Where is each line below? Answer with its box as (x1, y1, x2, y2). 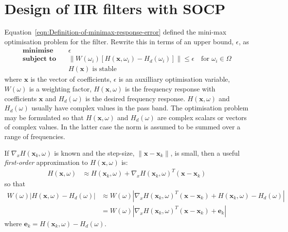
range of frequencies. (4, 131, 65, 141)
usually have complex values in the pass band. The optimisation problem (31, 103, 249, 113)
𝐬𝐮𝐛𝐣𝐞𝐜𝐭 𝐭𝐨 (22, 55, 56, 63)
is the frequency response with (125, 84, 216, 93)
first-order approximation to (4, 157, 88, 167)
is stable (92, 66, 117, 73)
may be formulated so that (4, 112, 84, 122)
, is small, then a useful (170, 147, 240, 158)
